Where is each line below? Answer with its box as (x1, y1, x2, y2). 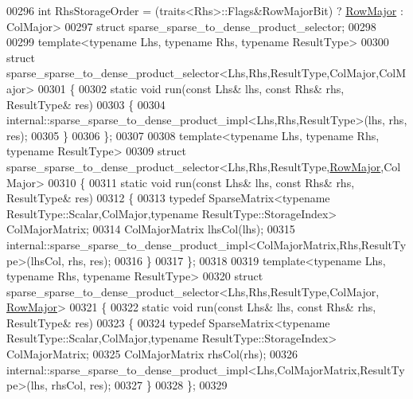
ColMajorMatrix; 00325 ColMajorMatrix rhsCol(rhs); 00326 (6, 346, 298, 362)
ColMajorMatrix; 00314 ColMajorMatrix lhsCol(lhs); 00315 (6, 221, 295, 237)
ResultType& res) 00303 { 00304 (6, 96, 166, 112)
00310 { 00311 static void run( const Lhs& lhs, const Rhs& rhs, (48, 174, 355, 190)
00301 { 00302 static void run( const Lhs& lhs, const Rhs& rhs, (37, 80, 345, 96)
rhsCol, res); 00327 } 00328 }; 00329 (51, 377, 228, 393)
